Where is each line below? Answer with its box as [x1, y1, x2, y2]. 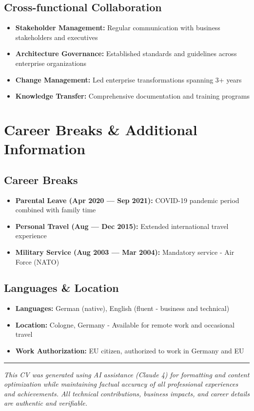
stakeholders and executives [15, 32, 98, 42]
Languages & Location [4, 280, 119, 295]
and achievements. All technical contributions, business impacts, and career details [4, 388, 250, 398]
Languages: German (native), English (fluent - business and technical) [15, 303, 230, 313]
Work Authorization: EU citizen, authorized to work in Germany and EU [15, 346, 244, 356]
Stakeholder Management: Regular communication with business [15, 22, 220, 33]
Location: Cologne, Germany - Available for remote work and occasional [15, 319, 234, 329]
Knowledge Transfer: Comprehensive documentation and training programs [15, 91, 250, 101]
